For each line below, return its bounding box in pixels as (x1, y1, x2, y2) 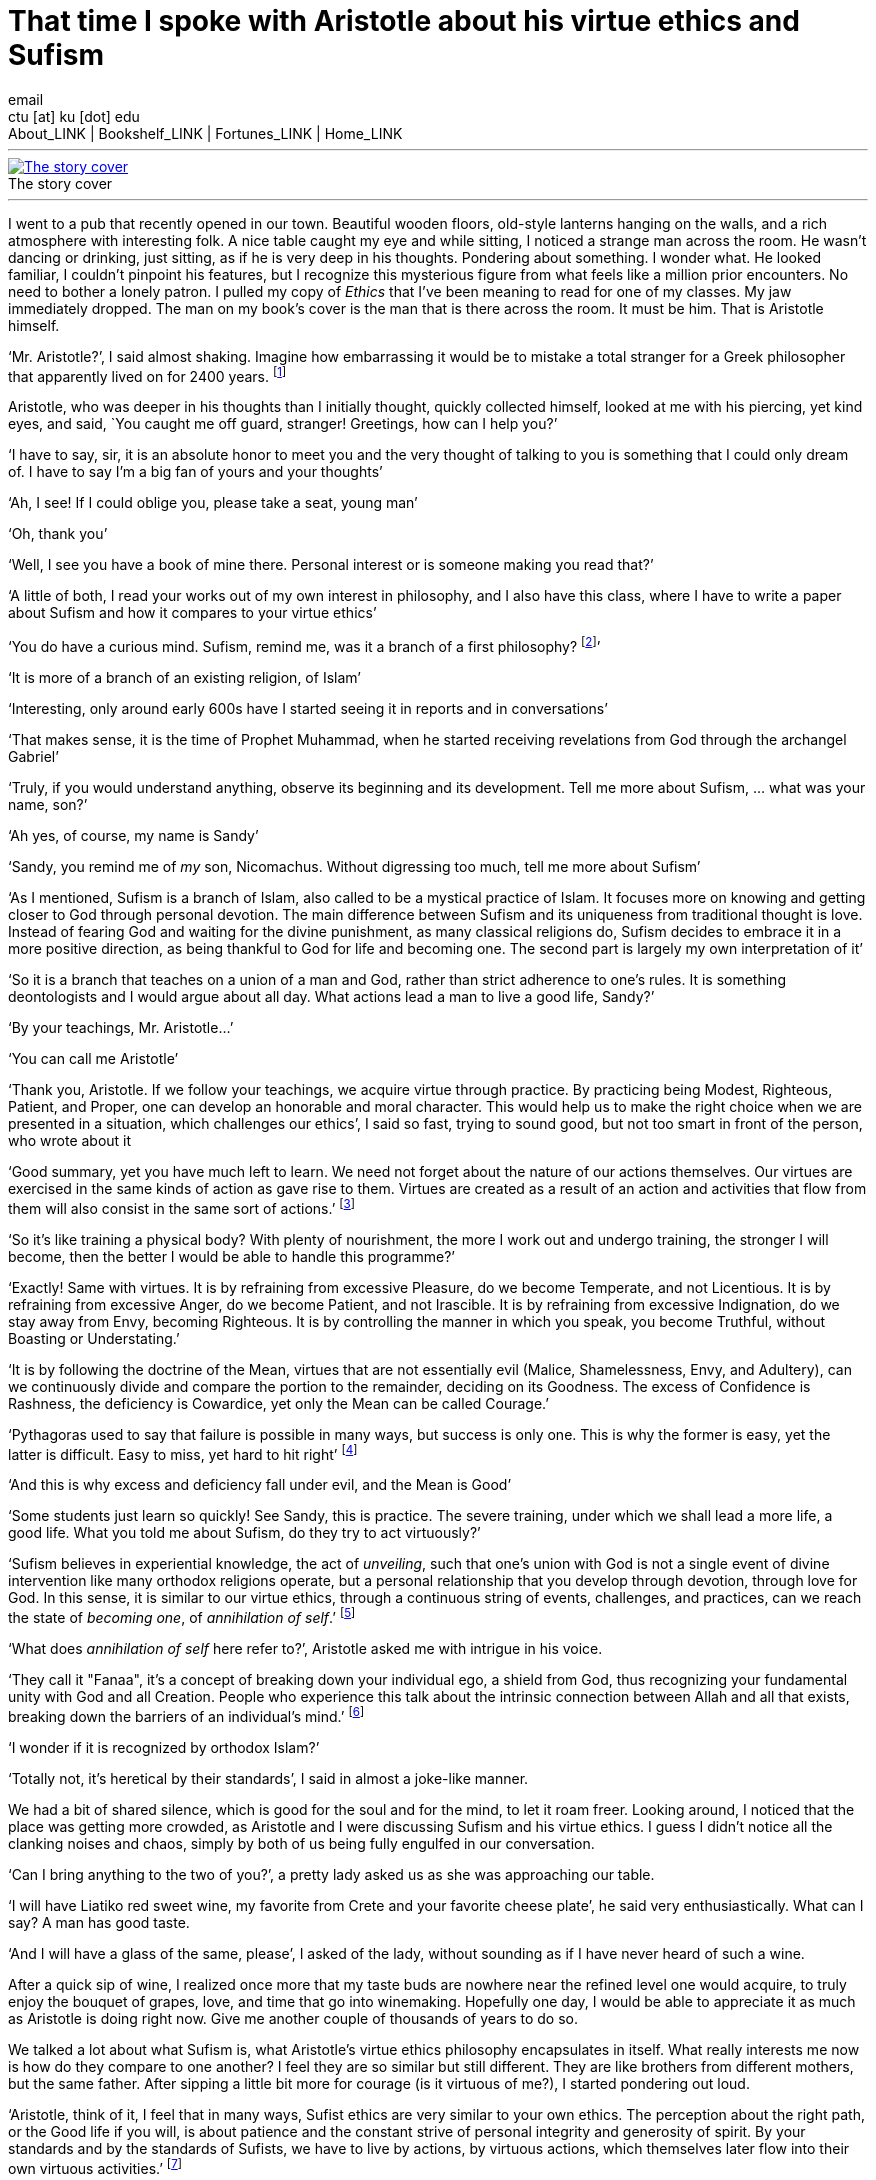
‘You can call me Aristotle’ (8, 1050, 179, 1068)
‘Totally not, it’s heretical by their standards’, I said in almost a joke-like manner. (8, 1769, 529, 1787)
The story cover (8, 174, 113, 192)
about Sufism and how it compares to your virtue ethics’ (8, 604, 377, 622)
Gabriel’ (8, 748, 59, 766)
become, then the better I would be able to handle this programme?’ (8, 1247, 455, 1265)
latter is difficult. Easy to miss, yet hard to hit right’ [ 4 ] (8, 1442, 358, 1463)
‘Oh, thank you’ (8, 525, 108, 543)
